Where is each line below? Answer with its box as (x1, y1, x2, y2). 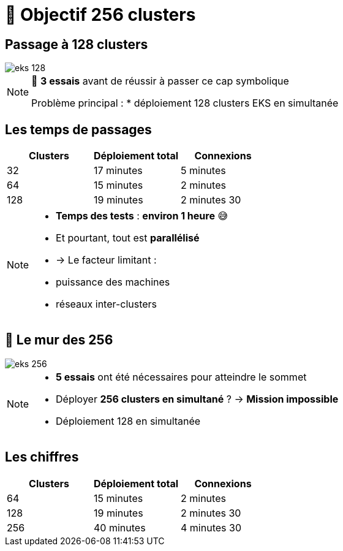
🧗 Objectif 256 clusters (5, 4, 196, 25)
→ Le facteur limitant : (56, 254, 157, 267)
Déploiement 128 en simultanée (56, 414, 201, 427)
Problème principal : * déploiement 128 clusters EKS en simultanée (31, 97, 339, 110)
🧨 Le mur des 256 (5, 332, 113, 348)
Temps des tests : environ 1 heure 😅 (56, 210, 228, 222)
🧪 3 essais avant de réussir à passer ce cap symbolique (31, 75, 289, 88)
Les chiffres (5, 449, 79, 465)
